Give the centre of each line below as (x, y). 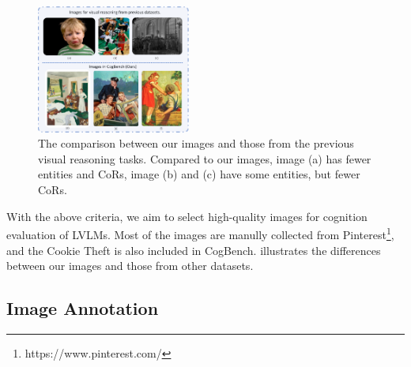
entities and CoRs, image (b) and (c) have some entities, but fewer (199, 174)
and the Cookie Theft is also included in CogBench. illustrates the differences (194, 250)
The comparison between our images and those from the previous (196, 143)
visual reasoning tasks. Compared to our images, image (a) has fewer (205, 158)
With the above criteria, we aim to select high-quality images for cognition (187, 216)
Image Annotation (83, 308)
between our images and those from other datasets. (130, 266)
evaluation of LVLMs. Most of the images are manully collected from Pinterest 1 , (200, 233)
